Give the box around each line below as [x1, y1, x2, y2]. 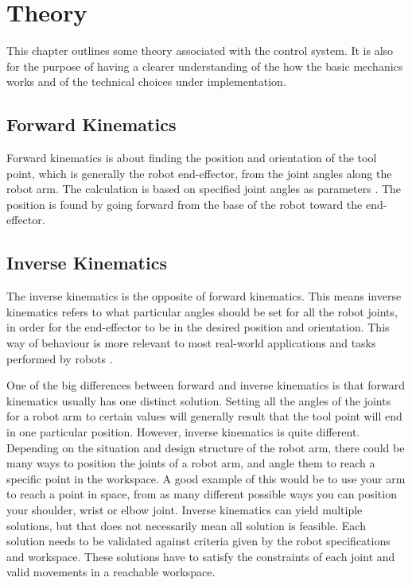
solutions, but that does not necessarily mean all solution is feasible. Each [6, 517, 366, 533]
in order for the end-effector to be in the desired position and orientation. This [6, 319, 390, 335]
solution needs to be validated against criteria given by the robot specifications [6, 533, 391, 549]
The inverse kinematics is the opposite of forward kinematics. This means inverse [6, 288, 402, 304]
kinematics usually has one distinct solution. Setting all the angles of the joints [6, 392, 391, 409]
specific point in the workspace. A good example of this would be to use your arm [6, 470, 406, 486]
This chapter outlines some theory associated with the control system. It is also [6, 42, 394, 59]
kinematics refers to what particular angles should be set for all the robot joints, [6, 303, 398, 320]
